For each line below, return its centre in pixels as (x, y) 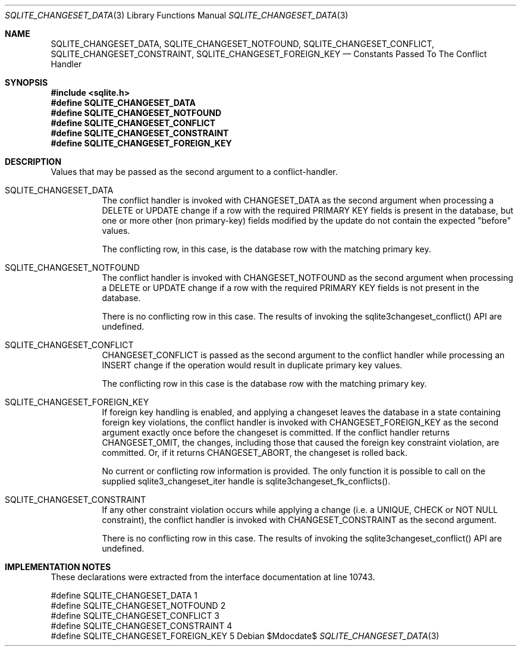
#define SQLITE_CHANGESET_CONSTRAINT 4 (142, 626)
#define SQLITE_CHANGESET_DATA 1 (124, 595)
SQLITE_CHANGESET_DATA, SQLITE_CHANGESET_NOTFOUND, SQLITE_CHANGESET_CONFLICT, (242, 44)
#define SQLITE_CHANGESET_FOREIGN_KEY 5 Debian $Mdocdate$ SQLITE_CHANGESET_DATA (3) (245, 636)
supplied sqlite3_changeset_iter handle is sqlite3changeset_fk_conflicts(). (246, 481)
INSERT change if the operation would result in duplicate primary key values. (252, 365)
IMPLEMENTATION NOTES (58, 567)
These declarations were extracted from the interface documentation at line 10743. (213, 577)
